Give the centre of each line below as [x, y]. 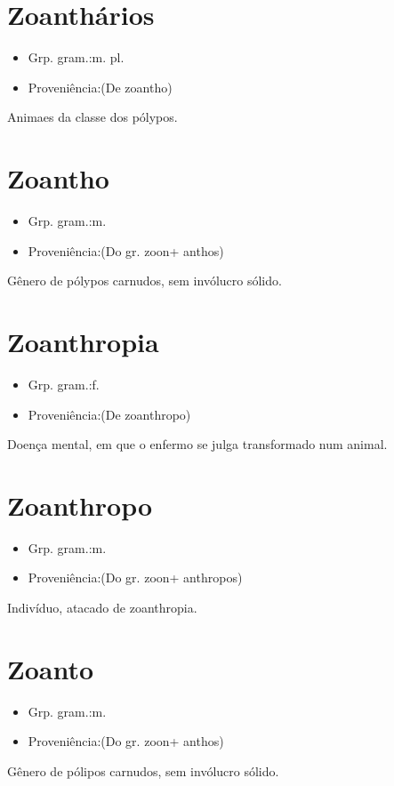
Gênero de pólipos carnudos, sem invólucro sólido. [143, 770]
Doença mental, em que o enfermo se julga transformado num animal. [197, 444]
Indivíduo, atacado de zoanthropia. [102, 608]
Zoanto [51, 668]
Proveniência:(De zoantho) [100, 87]
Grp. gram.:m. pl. [76, 57]
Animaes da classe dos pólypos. [92, 117]
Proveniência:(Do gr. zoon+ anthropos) [135, 577]
